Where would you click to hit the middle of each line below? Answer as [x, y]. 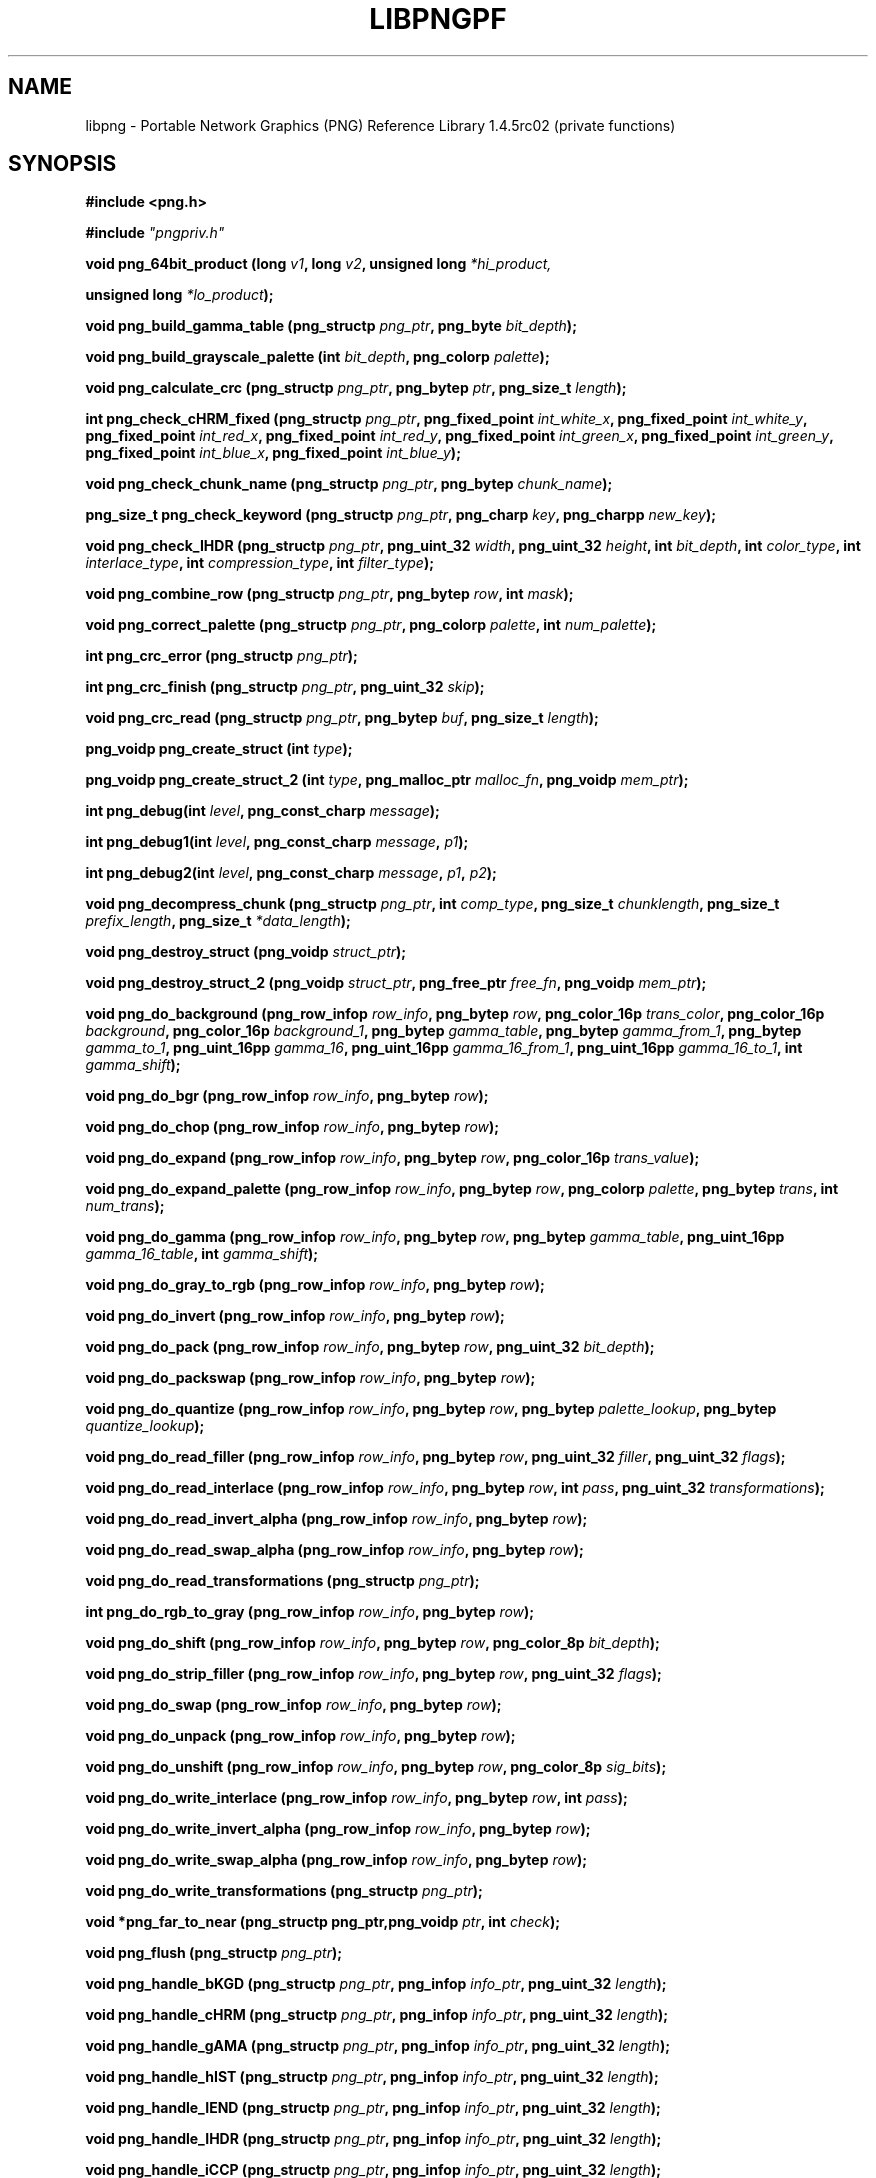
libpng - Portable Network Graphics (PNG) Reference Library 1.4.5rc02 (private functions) [380, 125]
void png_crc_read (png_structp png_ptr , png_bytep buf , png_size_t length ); [342, 718]
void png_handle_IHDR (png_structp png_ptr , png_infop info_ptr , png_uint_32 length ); [373, 2139]
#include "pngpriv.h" [155, 233]
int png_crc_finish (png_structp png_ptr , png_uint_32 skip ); [285, 687]
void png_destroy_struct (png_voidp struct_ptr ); [246, 952]
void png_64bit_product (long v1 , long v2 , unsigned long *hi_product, [318, 264]
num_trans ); [125, 1206]
